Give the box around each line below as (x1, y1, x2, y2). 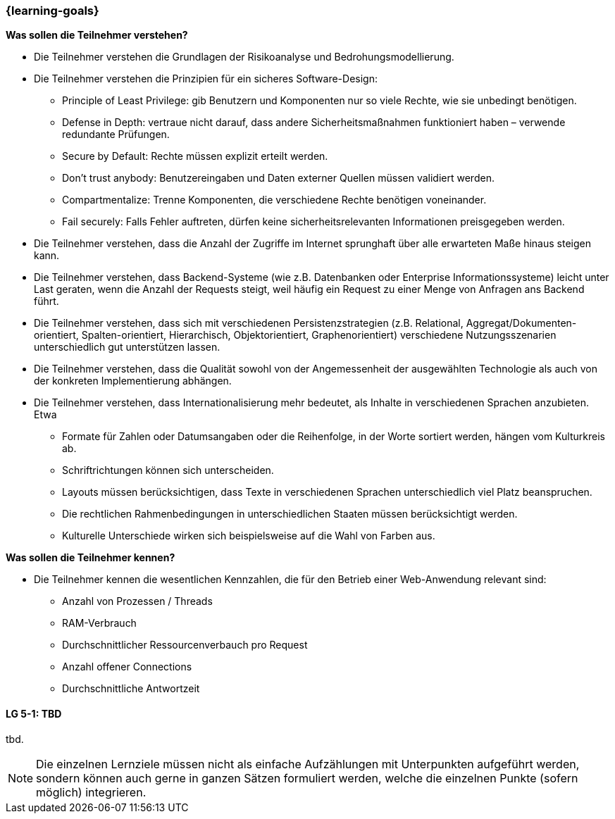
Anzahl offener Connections (62, 661, 192, 673)
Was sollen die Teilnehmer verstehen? (6, 29, 188, 42)
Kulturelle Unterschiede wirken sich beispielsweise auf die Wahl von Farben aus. (62, 530, 435, 542)
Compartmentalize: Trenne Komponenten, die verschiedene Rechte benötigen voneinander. (62, 194, 487, 206)
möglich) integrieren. (36, 784, 147, 799)
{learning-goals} (6, 4, 99, 18)
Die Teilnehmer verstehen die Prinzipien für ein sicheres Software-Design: (34, 73, 378, 85)
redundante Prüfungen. (62, 128, 170, 141)
